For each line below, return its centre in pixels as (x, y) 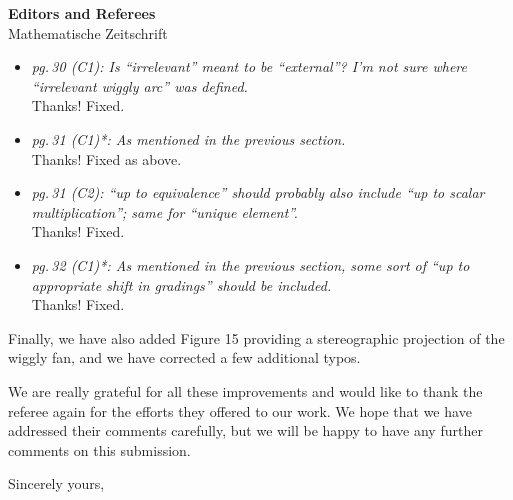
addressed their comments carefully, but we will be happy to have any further (245, 430)
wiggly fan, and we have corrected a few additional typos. (184, 357)
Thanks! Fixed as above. (106, 158)
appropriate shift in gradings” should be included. (181, 284)
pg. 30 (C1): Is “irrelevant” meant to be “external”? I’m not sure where (249, 66)
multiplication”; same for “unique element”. (164, 211)
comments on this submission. (99, 449)
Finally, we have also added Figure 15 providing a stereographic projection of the (256, 337)
